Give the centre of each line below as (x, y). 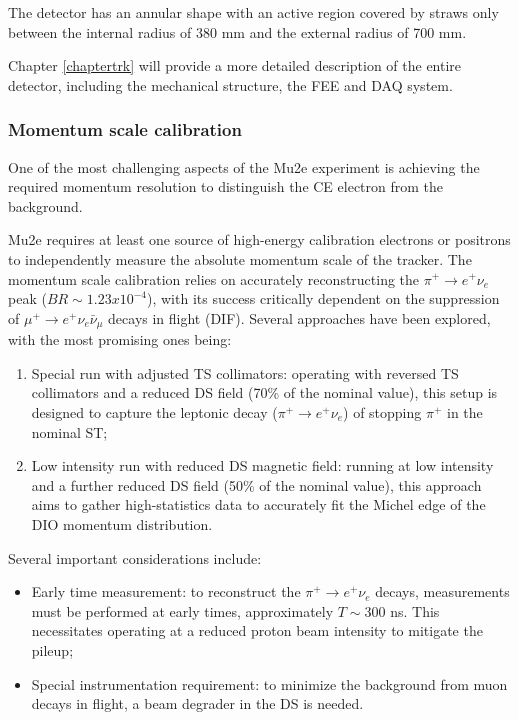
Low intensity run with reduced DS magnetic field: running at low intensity (262, 465)
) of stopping (382, 411)
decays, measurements (442, 591)
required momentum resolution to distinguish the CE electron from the (226, 186)
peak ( (27, 298)
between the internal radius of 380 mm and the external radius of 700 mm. (237, 31)
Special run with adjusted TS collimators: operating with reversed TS (245, 372)
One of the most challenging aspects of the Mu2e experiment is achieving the (244, 166)
